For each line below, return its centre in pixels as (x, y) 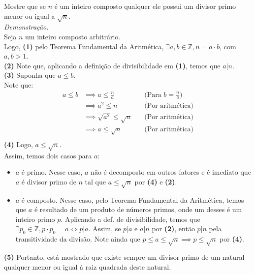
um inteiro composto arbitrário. (73, 36)
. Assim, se (105, 229)
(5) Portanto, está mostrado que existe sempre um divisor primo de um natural (124, 257)
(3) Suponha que (30, 75)
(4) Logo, (18, 144)
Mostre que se (25, 6)
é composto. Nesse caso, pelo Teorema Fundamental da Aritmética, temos (133, 199)
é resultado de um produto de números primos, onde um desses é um (138, 209)
